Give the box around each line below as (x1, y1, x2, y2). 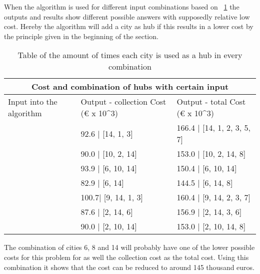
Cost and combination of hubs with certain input (31, 81, 229, 93)
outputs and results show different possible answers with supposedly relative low (4, 11, 250, 22)
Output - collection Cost (80, 96, 166, 108)
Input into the (8, 96, 57, 108)
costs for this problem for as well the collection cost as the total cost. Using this (4, 251, 249, 262)
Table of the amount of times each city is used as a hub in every (17, 49, 242, 61)
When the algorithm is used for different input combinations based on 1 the (4, 2, 239, 12)
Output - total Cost (176, 96, 246, 108)
